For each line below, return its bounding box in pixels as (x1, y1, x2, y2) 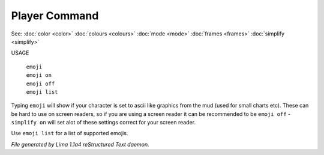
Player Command (11, 9, 99, 22)
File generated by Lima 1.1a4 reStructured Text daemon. (11, 141, 149, 148)
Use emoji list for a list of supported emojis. (11, 130, 128, 137)
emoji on (26, 72, 52, 79)
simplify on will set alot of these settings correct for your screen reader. (11, 119, 196, 126)
